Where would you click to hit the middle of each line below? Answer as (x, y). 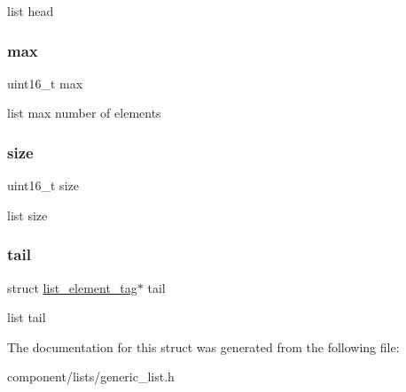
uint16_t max (45, 83)
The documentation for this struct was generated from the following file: (203, 346)
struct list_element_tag (72, 287)
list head (31, 11)
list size (27, 215)
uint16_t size (43, 185)
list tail (27, 317)
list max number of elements (84, 113)
